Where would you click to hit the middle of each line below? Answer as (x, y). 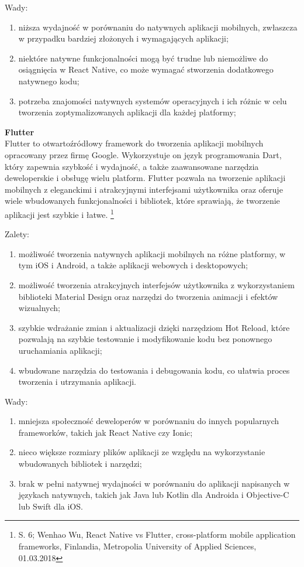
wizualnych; (39, 308)
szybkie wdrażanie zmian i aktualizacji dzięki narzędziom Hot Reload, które (154, 327)
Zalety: (17, 234)
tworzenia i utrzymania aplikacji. (77, 382)
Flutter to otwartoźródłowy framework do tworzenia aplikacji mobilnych (134, 143)
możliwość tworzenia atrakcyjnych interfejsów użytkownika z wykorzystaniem (156, 284)
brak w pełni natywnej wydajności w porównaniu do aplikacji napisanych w (154, 483)
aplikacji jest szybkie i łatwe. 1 (59, 213)
